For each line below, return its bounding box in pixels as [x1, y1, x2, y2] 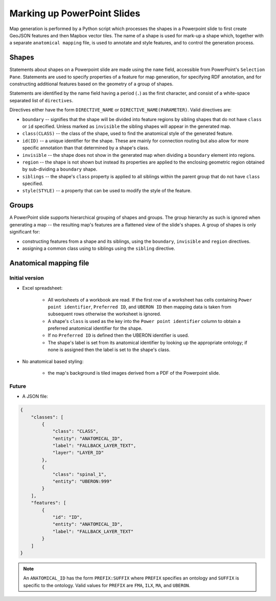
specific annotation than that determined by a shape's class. [22, 145, 150, 151]
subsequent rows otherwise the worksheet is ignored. [48, 311, 162, 317]
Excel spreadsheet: [22, 285, 63, 291]
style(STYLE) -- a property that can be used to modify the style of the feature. [22, 188, 192, 194]
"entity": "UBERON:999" [52, 478, 112, 484]
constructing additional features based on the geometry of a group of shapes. [9, 81, 174, 87]
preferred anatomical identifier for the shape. [48, 325, 143, 332]
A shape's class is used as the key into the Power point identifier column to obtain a [48, 318, 241, 324]
